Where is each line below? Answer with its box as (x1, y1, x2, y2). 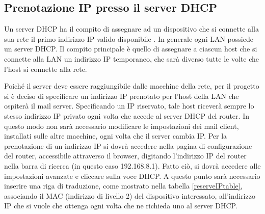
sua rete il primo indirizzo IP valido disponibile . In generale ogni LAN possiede (4, 33, 253, 44)
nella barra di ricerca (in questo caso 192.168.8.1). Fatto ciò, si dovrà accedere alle (4, 160, 261, 171)
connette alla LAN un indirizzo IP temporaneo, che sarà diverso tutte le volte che (4, 53, 259, 64)
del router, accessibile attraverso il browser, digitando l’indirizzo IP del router (4, 150, 247, 161)
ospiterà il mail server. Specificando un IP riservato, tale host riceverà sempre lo (4, 100, 254, 111)
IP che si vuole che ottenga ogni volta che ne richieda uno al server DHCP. (4, 200, 237, 211)
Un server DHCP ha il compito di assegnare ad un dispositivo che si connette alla (4, 23, 259, 34)
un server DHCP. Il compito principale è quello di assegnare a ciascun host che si (4, 43, 257, 54)
